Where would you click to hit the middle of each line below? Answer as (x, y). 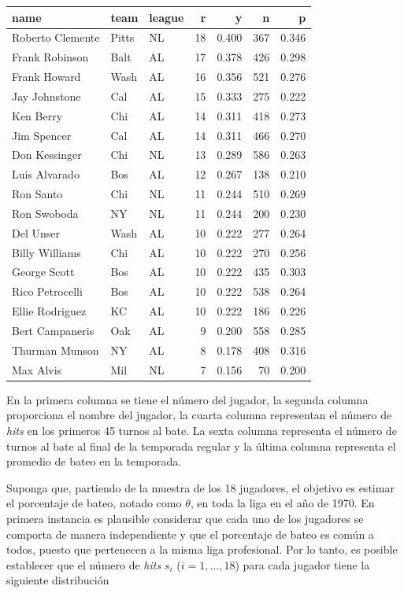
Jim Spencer (42, 135)
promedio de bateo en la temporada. (94, 461)
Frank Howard (46, 77)
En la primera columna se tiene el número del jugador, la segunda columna (187, 399)
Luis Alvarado (46, 174)
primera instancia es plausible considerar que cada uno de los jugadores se (185, 518)
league (167, 17)
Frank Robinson (50, 57)
